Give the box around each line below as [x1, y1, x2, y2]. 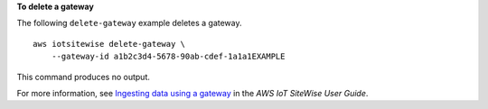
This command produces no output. [16, 71, 151, 82]
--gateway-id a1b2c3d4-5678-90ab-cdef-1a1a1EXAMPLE [51, 51, 286, 62]
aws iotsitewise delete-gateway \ [33, 39, 185, 49]
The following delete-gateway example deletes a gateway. [16, 18, 243, 29]
